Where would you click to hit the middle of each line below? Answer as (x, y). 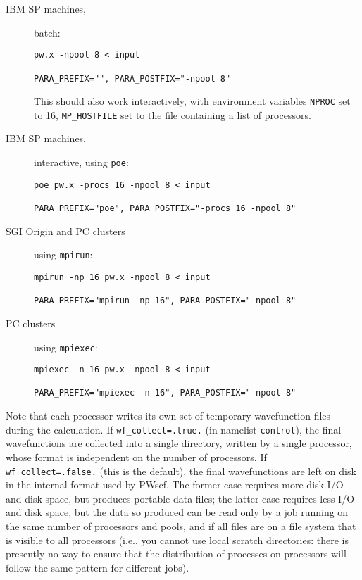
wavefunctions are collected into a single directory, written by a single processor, (179, 443)
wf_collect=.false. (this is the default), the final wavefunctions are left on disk (181, 471)
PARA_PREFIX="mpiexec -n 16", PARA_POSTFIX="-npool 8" (165, 393)
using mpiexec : (66, 347)
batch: (47, 32)
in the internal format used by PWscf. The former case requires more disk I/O (175, 485)
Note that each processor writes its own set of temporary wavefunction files (168, 416)
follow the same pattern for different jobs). (98, 567)
